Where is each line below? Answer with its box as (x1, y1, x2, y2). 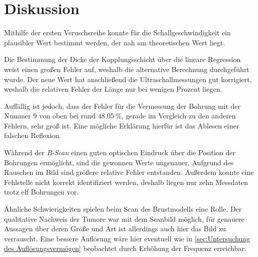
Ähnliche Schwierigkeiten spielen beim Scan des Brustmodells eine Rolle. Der (4, 204, 242, 214)
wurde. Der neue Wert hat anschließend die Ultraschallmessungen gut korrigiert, (4, 74, 252, 84)
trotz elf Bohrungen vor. (4, 186, 79, 197)
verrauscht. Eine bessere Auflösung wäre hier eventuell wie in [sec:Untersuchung (4, 233, 250, 243)
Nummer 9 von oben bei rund (4, 110, 96, 121)
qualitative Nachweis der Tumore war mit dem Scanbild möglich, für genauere (4, 213, 245, 224)
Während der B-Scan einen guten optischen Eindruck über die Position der (4, 147, 236, 158)
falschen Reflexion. (4, 130, 61, 141)
